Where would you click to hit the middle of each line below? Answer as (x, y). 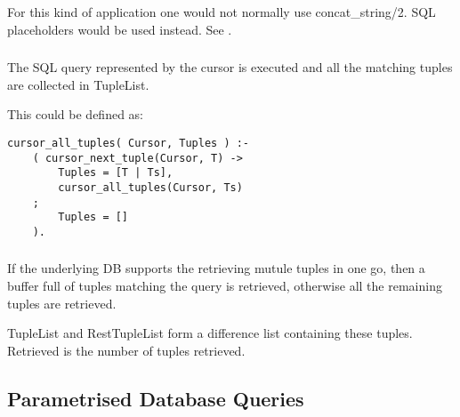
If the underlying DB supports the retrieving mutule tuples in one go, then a (216, 268)
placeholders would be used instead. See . (120, 29)
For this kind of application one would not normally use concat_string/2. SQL (222, 12)
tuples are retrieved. (62, 303)
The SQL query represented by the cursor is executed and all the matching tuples (230, 67)
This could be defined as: (75, 114)
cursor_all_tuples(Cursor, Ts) (150, 187)
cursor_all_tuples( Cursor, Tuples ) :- (129, 143)
